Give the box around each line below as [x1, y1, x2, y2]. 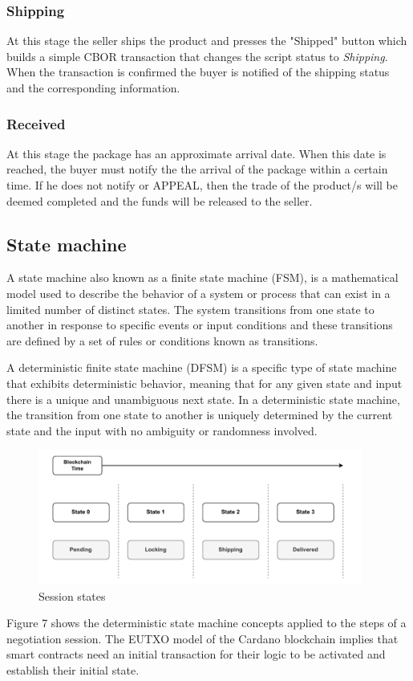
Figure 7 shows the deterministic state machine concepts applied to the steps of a [6, 614, 407, 631]
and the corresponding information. [6, 80, 180, 96]
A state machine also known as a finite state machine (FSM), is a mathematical [6, 269, 399, 286]
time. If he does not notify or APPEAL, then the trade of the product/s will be [6, 177, 398, 193]
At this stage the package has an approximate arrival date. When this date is [6, 145, 387, 161]
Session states [38, 587, 106, 604]
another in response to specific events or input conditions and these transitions [6, 316, 393, 333]
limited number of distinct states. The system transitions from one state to [6, 300, 375, 317]
